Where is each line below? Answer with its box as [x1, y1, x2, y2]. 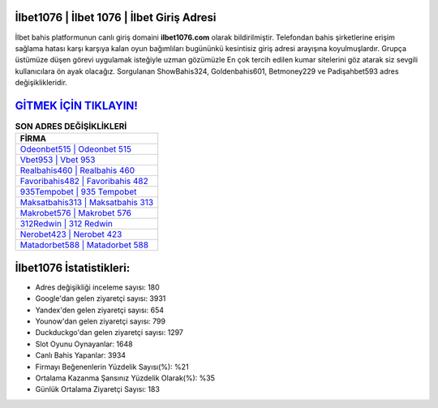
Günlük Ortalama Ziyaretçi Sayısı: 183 [35, 384, 160, 394]
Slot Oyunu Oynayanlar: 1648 [35, 339, 133, 349]
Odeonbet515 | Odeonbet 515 [19, 144, 132, 155]
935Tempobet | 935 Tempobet [19, 187, 137, 198]
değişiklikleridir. [15, 78, 68, 88]
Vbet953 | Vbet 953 [19, 154, 96, 165]
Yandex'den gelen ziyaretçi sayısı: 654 [35, 305, 164, 315]
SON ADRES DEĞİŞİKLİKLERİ [15, 121, 127, 132]
